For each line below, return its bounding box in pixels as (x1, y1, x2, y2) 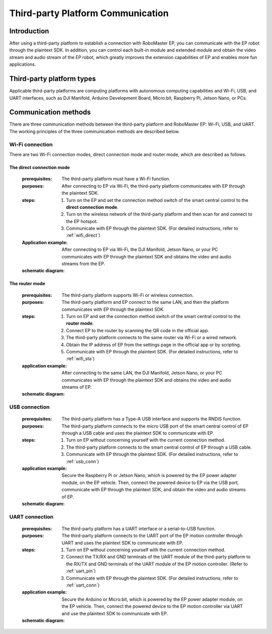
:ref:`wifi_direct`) (66, 232, 101, 238)
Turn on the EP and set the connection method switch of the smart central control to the (66, 197, 249, 203)
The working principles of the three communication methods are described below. (9, 128, 180, 134)
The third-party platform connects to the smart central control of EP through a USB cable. (66, 444, 252, 450)
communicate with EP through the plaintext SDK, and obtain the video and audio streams (61, 487, 246, 493)
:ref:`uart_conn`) (66, 582, 100, 588)
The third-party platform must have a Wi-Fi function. (61, 176, 171, 182)
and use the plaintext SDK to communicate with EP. (61, 610, 168, 616)
